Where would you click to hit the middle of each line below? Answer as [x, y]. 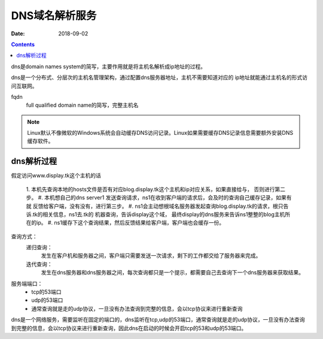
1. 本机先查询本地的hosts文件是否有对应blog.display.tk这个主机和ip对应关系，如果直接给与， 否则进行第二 [156, 189]
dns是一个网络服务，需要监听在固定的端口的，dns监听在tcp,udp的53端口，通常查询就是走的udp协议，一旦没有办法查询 [158, 320]
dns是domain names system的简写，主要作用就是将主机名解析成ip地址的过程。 [109, 66]
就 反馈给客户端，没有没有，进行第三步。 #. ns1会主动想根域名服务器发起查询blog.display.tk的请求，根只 [155, 206]
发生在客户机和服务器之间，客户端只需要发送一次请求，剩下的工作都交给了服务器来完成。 [151, 256]
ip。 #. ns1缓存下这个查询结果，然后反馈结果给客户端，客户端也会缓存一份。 [130, 223]
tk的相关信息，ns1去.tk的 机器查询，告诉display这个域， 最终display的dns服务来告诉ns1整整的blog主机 [159, 214]
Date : [18, 34]
